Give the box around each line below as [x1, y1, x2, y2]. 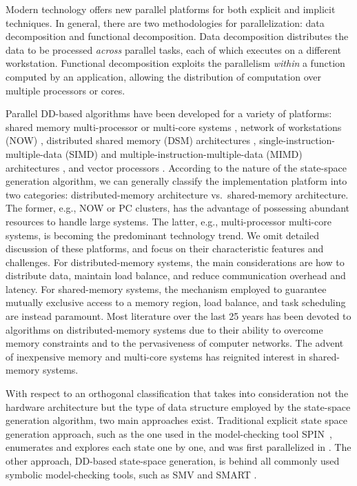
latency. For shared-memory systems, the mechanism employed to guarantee [6, 281, 327, 296]
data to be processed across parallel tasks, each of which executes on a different [6, 42, 342, 57]
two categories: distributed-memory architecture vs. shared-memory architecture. [6, 187, 349, 201]
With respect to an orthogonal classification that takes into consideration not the [6, 386, 349, 401]
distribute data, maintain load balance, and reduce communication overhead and [6, 268, 346, 283]
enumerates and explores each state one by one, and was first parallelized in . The [6, 440, 351, 454]
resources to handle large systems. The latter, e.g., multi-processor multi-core [6, 214, 331, 228]
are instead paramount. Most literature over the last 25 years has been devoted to [6, 309, 351, 323]
